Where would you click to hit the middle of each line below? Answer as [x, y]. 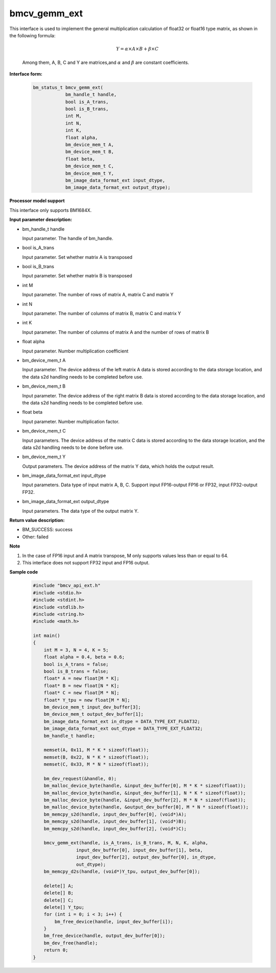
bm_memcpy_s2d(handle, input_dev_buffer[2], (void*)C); [115, 828]
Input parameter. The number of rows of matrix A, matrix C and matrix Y [98, 295]
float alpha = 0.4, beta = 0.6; [84, 657]
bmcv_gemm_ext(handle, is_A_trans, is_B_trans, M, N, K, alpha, [126, 843]
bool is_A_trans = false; [76, 664]
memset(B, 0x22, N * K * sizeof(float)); [96, 757]
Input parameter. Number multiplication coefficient [75, 351]
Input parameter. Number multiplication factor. [71, 421]
